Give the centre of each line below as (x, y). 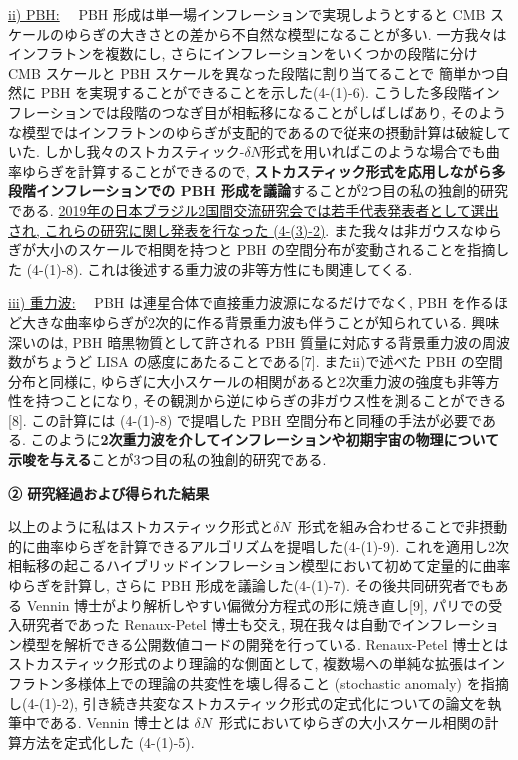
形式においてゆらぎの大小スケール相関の (352, 722)
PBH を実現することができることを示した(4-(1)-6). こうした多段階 (256, 92)
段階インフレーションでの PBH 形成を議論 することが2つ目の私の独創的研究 (258, 190)
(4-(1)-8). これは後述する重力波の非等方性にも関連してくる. (219, 268)
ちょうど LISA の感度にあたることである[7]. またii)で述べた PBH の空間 (269, 361)
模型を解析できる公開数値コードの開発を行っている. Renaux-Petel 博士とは (265, 643)
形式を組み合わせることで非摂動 (402, 526)
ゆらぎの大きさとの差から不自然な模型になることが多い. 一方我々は (285, 33)
